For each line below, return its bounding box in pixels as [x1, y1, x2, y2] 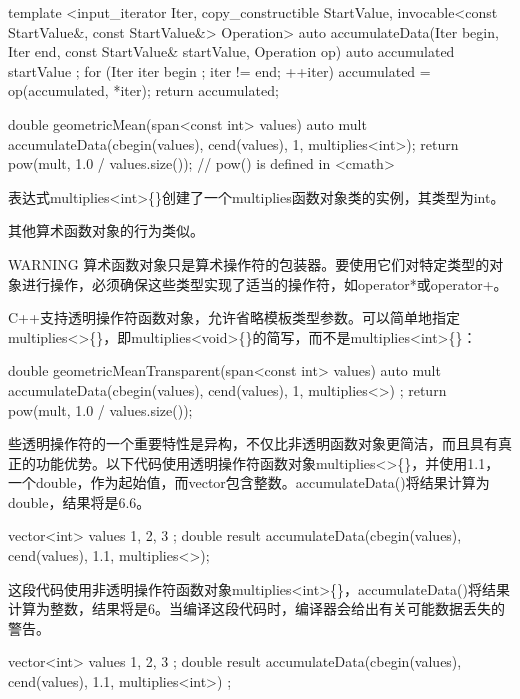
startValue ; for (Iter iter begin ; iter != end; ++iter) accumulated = [8, 60, 431, 81]
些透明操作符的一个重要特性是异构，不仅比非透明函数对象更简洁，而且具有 [8, 433, 498, 454]
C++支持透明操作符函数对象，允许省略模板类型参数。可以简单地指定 [8, 307, 460, 328]
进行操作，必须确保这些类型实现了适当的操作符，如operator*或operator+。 [21, 273, 508, 294]
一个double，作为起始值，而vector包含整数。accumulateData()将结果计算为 [8, 472, 490, 493]
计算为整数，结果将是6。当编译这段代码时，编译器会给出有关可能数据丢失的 [8, 598, 505, 619]
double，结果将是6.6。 [8, 491, 151, 512]
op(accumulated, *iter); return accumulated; [8, 80, 279, 101]
